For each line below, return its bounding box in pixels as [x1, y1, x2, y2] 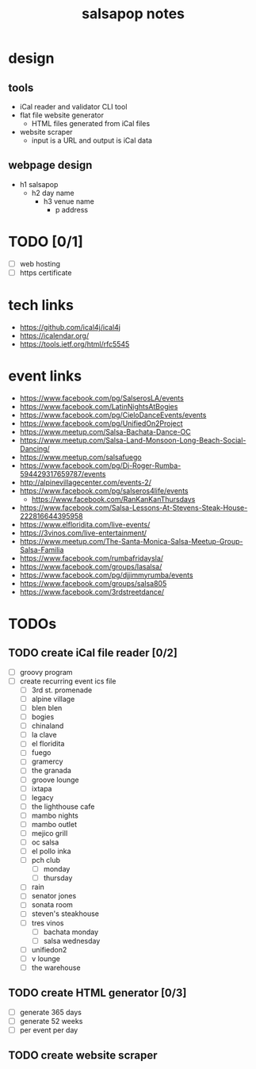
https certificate [19, 267, 72, 278]
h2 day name [31, 188, 75, 197]
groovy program [19, 667, 73, 676]
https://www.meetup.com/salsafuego [19, 452, 142, 462]
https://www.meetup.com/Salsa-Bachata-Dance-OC [19, 427, 192, 436]
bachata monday [43, 927, 99, 937]
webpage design [8, 159, 93, 172]
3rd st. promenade [31, 685, 93, 695]
